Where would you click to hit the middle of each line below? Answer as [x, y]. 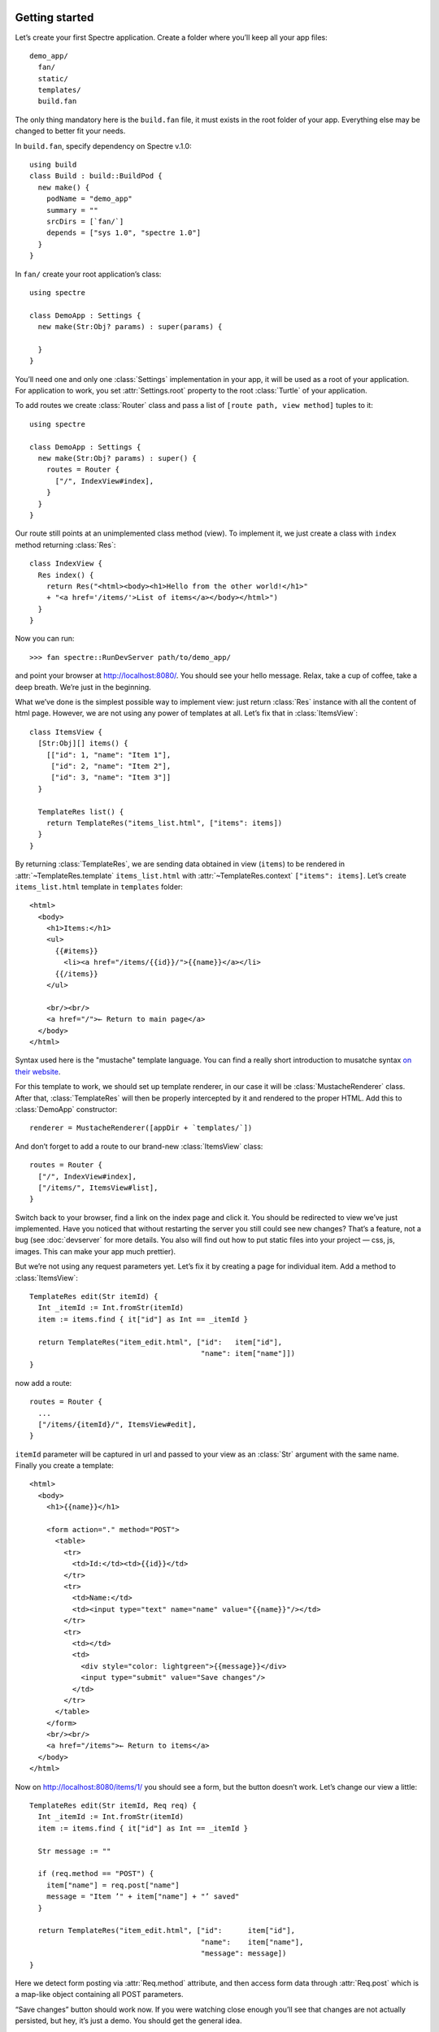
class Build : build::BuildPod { [96, 176]
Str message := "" [74, 1851]
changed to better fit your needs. [70, 131]
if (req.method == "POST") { [96, 1874]
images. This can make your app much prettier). [96, 1251]
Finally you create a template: [64, 1465]
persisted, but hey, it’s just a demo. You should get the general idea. [128, 2021]
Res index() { [66, 575]
